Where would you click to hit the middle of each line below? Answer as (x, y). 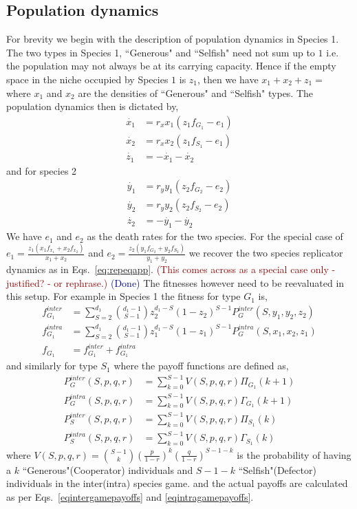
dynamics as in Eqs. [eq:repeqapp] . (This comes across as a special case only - (171, 269)
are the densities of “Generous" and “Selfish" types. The (196, 93)
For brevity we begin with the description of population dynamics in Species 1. (173, 39)
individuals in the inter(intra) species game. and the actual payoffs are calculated (177, 483)
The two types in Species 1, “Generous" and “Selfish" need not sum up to (161, 52)
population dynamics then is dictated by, (93, 106)
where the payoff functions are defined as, (201, 366)
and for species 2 (42, 170)
